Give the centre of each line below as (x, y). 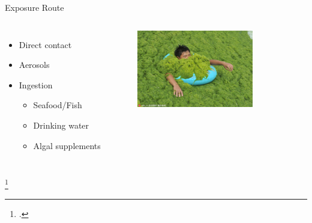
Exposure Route (34, 7)
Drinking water (61, 125)
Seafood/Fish (58, 105)
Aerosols (34, 65)
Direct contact (45, 44)
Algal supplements (67, 145)
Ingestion (36, 84)
